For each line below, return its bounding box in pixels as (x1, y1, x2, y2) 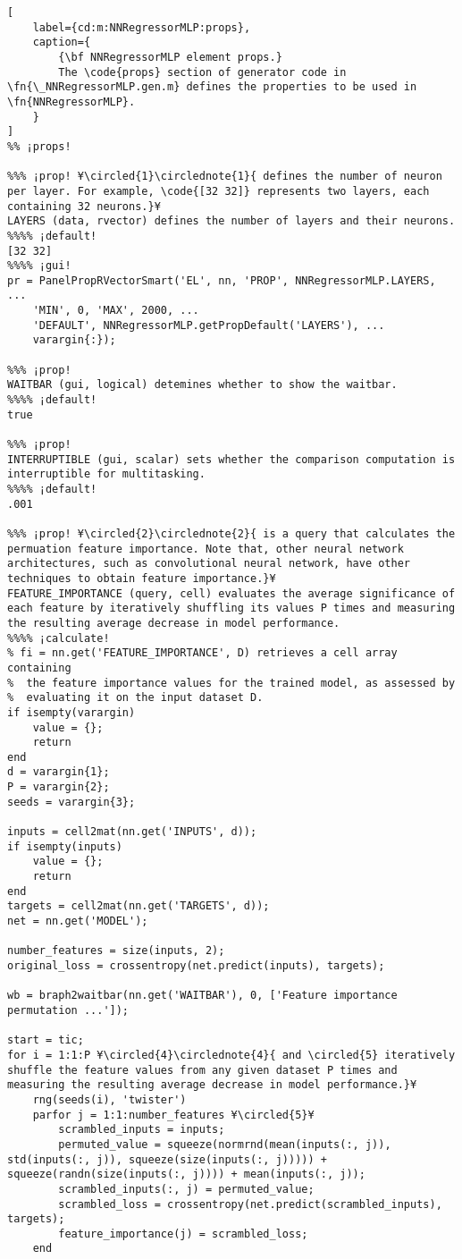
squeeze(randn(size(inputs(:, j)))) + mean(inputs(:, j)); (7, 1168, 365, 1181)
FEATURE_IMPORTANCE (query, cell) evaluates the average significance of (7, 587, 456, 600)
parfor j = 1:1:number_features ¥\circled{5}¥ (32, 1108, 315, 1121)
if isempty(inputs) (7, 840, 122, 853)
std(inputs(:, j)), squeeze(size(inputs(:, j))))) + (7, 1153, 327, 1166)
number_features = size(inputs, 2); (7, 944, 225, 958)
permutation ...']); (7, 1003, 130, 1017)
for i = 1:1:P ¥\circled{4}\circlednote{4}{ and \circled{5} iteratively (7, 1048, 456, 1061)
